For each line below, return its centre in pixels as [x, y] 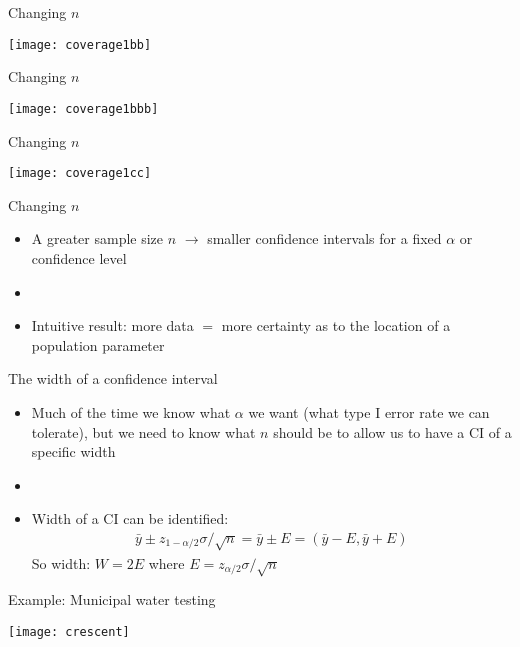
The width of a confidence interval [113, 378]
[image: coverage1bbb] [83, 108]
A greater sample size [97, 238]
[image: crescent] [69, 632]
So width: [61, 562]
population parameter [98, 344]
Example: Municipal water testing [112, 599]
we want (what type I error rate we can [369, 411]
